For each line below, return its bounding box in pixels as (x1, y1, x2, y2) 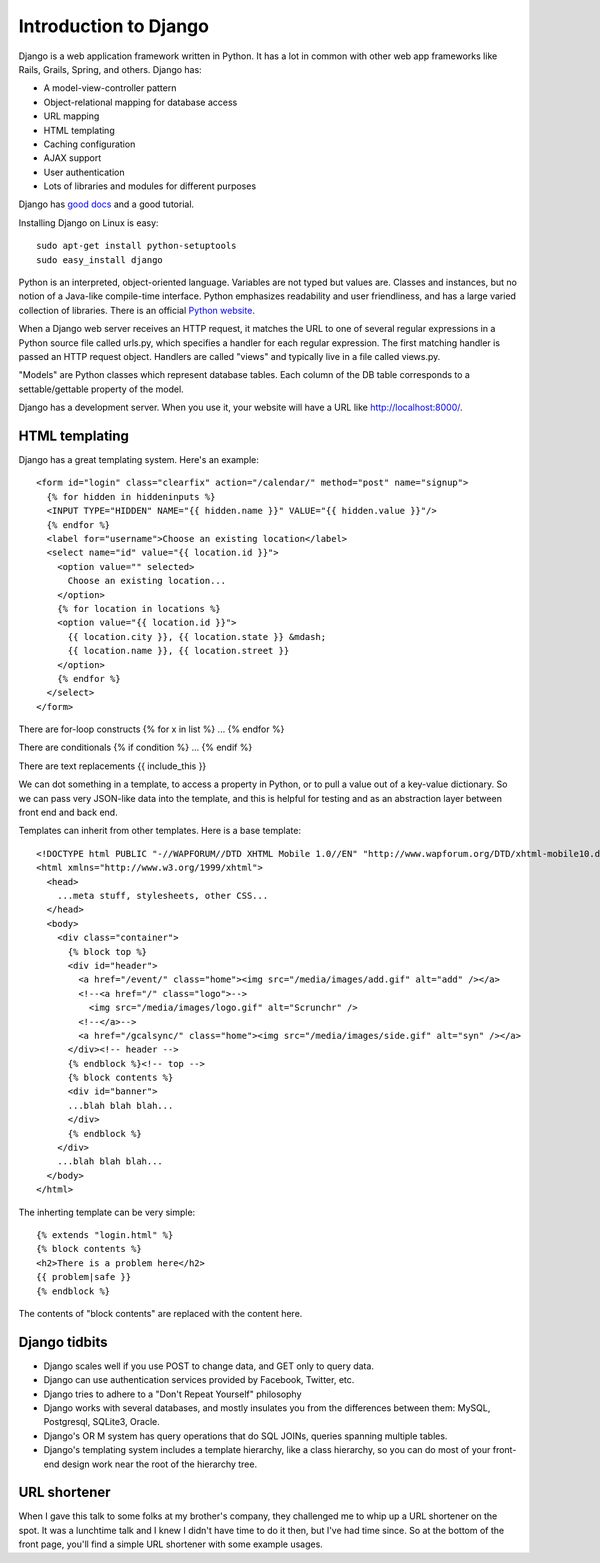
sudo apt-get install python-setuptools (36, 240, 237, 252)
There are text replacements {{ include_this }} (18, 760, 207, 772)
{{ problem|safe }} (36, 1271, 132, 1283)
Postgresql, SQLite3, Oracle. (43, 1416, 160, 1428)
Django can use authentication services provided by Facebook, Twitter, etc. (43, 1374, 355, 1386)
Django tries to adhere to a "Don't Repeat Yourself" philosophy (43, 1388, 302, 1400)
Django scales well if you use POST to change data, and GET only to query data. (43, 1360, 375, 1372)
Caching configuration (43, 138, 136, 150)
